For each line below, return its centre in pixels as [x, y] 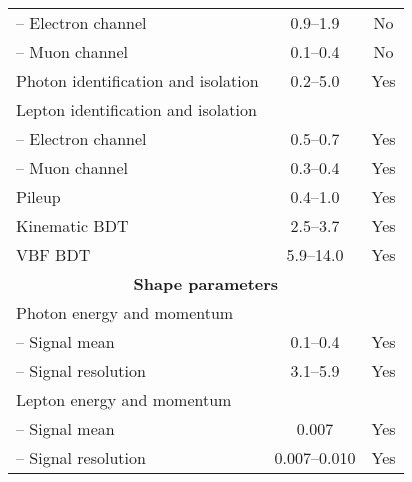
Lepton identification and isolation [136, 109]
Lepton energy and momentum [124, 399]
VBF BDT [53, 254]
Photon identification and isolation [137, 80]
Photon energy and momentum [125, 312]
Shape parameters [206, 283]
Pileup [38, 196]
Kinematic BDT [72, 225]
